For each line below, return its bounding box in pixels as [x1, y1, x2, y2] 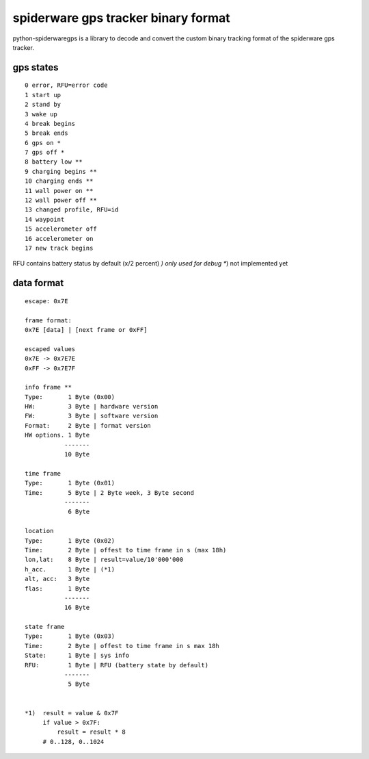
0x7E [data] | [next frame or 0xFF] [25, 326, 148, 333]
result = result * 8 [57, 728, 126, 736]
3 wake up [25, 110, 57, 118]
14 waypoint [25, 216, 65, 223]
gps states [12, 62, 59, 73]
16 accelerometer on [25, 235, 94, 242]
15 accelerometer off [25, 225, 97, 233]
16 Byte [64, 604, 90, 612]
